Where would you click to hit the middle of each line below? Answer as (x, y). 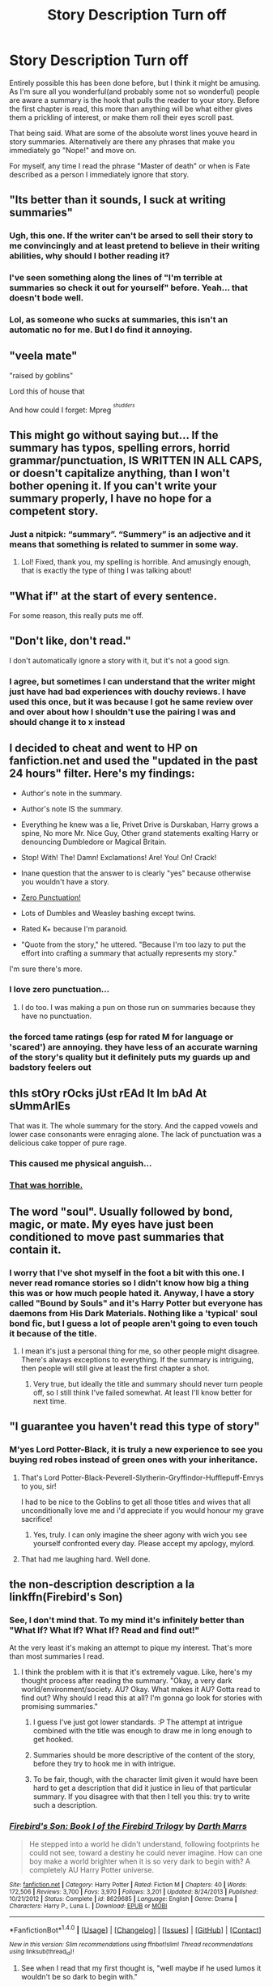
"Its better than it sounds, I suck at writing (117, 200)
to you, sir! (38, 1486)
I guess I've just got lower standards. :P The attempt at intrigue (138, 1722)
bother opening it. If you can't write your (113, 486)
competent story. (54, 511)
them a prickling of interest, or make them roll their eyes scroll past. (122, 117)
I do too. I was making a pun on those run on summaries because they (138, 1007)
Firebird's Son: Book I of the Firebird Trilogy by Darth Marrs (128, 1826)
